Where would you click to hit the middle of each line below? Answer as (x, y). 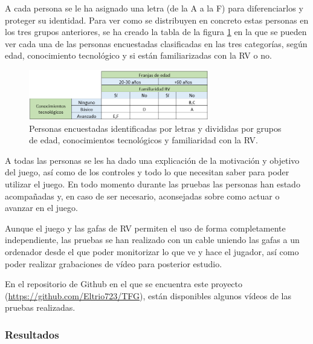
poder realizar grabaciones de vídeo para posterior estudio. (114, 263)
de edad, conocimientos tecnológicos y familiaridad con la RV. (144, 140)
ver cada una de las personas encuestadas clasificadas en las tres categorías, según (156, 43)
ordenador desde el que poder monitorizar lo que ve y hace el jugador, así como (152, 251)
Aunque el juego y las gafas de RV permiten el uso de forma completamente (145, 228)
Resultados (32, 334)
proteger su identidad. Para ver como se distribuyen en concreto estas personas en (157, 20)
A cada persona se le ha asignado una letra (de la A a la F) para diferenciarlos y (154, 8)
